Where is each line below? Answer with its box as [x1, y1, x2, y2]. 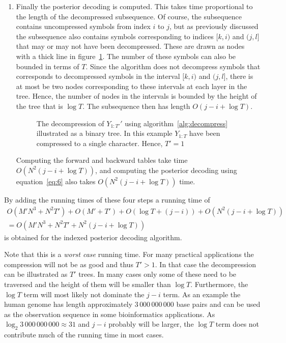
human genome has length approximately [4, 299, 133, 309]
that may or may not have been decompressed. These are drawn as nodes [16, 41, 245, 51]
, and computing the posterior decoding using [95, 164, 237, 175]
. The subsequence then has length [82, 100, 190, 111]
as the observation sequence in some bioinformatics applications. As [4, 308, 215, 319]
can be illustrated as [4, 269, 68, 279]
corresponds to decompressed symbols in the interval [16, 71, 180, 81]
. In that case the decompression [155, 259, 256, 269]
